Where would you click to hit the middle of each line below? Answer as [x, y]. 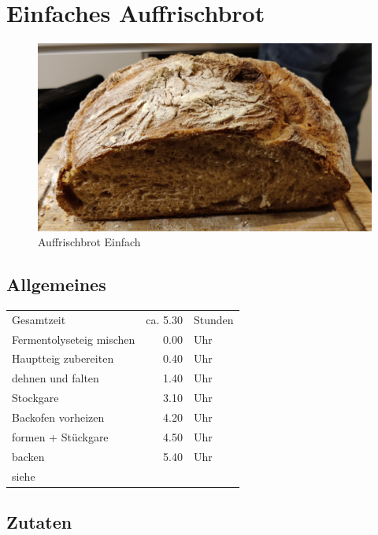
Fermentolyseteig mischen [74, 339]
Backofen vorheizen [58, 417]
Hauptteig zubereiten [63, 358]
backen [28, 456]
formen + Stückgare [60, 436]
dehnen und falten [56, 378]
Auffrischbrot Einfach [89, 242]
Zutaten [39, 522]
